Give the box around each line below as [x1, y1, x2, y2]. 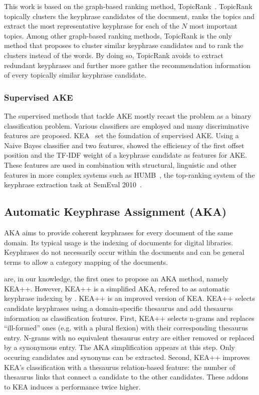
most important [189, 21, 237, 31]
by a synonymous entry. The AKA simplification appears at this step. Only [4, 342, 235, 352]
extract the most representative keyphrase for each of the [4, 21, 179, 31]
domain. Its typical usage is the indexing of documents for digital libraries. [4, 237, 233, 247]
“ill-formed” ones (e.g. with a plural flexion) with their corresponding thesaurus [4, 322, 248, 333]
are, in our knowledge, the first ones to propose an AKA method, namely [4, 273, 228, 284]
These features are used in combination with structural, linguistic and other [4, 159, 237, 170]
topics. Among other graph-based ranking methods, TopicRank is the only [4, 30, 232, 41]
